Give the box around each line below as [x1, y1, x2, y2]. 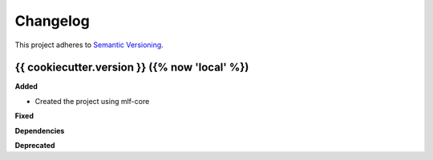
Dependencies [14, 126, 65, 135]
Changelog [14, 12, 90, 30]
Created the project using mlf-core [34, 96, 150, 106]
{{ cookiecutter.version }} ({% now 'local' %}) [14, 61, 249, 74]
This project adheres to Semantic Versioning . [14, 40, 164, 50]
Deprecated [14, 141, 55, 150]
